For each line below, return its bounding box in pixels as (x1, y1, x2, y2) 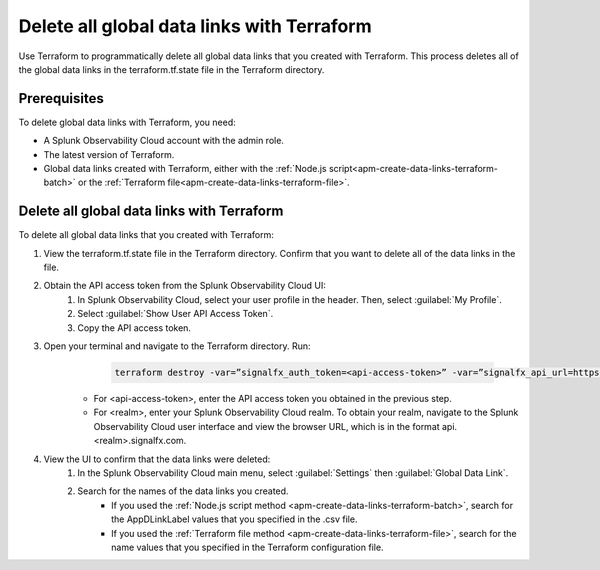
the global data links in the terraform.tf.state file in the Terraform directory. (18, 63, 325, 75)
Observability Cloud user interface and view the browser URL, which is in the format (93, 420, 440, 432)
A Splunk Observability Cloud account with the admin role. (43, 135, 285, 147)
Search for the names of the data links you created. (77, 485, 289, 497)
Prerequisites (18, 90, 104, 107)
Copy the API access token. (77, 321, 192, 334)
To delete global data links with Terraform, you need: (18, 116, 236, 128)
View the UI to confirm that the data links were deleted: (43, 453, 271, 465)
